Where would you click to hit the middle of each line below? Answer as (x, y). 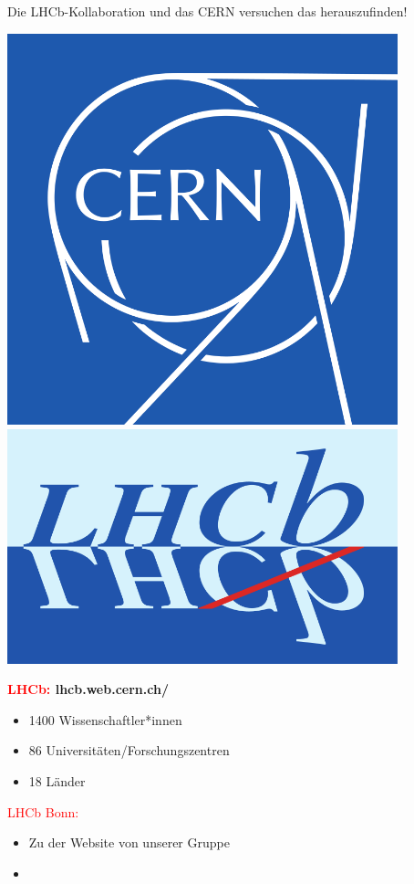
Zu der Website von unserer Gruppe (129, 842)
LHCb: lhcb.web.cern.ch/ (88, 689)
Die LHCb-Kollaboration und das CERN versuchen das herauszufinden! (207, 11)
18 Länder (57, 780)
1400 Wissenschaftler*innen (105, 719)
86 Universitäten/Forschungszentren (129, 750)
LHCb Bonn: (43, 811)
